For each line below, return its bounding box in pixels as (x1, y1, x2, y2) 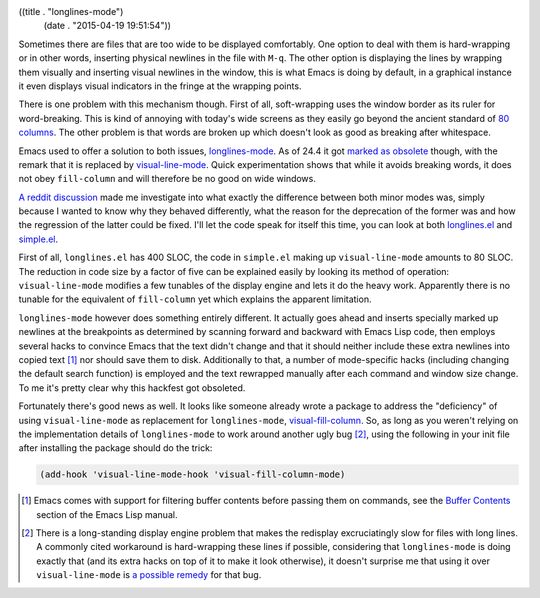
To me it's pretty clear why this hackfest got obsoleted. (18, 381, 246, 394)
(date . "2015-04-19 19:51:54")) (43, 20, 172, 32)
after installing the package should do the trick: (18, 442, 213, 454)
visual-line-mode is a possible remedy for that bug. (36, 569, 262, 581)
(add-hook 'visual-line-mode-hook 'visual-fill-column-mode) (39, 469, 346, 480)
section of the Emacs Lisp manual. (36, 508, 178, 520)
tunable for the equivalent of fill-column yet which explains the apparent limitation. (18, 293, 372, 305)
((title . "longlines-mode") (18, 6, 124, 17)
